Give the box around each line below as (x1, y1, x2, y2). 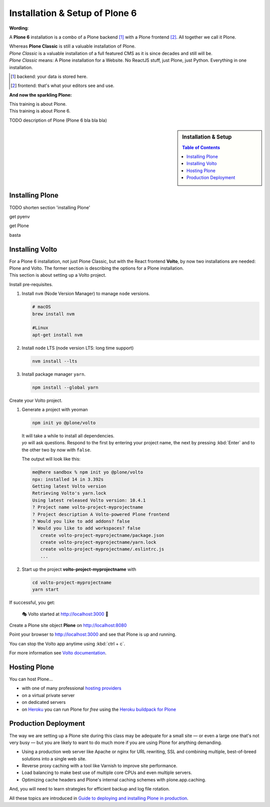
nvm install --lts (32, 358, 77, 364)
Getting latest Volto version (32, 483, 106, 489)
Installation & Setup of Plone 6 (9, 8, 137, 19)
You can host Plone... (9, 676, 53, 682)
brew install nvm (32, 311, 75, 317)
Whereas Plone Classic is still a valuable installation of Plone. (9, 43, 136, 50)
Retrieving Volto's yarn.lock (32, 490, 106, 496)
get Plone (9, 223, 29, 229)
